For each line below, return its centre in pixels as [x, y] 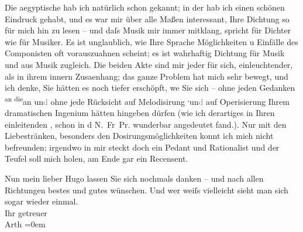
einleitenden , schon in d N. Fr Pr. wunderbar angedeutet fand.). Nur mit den [146, 124]
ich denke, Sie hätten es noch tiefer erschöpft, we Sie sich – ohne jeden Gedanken [150, 88]
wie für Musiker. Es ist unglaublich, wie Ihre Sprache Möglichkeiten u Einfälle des [151, 41]
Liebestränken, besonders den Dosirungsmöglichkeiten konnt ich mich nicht [139, 136]
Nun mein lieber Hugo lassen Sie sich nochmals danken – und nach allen [134, 178]
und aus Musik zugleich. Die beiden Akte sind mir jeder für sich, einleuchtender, [149, 64]
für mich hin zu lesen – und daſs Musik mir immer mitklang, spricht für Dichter [148, 30]
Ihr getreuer [26, 212]
